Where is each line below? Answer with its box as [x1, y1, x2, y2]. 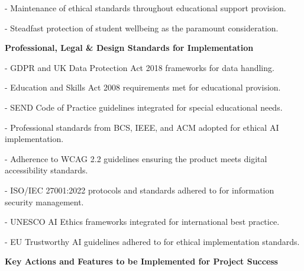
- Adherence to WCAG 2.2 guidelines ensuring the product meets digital [5, 152, 267, 164]
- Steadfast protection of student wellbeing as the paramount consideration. [5, 21, 279, 34]
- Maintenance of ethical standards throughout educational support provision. [5, 2, 286, 14]
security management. [5, 195, 84, 208]
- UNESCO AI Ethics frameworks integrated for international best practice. [5, 215, 280, 228]
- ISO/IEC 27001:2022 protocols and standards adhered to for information [5, 183, 274, 196]
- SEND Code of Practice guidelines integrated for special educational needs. [5, 101, 283, 113]
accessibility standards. [5, 164, 88, 176]
